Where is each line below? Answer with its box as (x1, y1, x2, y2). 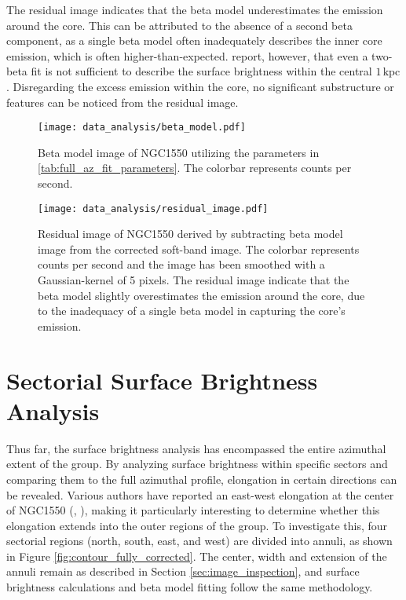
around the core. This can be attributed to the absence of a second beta (6, 16, 353, 33)
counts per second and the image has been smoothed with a (38, 256, 325, 273)
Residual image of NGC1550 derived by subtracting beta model (38, 225, 343, 242)
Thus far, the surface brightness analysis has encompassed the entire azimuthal (6, 440, 386, 456)
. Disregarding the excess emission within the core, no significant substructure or (6, 78, 394, 94)
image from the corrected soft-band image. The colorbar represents (38, 240, 360, 257)
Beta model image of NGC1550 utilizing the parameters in (38, 144, 320, 160)
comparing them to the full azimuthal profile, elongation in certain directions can (6, 470, 397, 487)
